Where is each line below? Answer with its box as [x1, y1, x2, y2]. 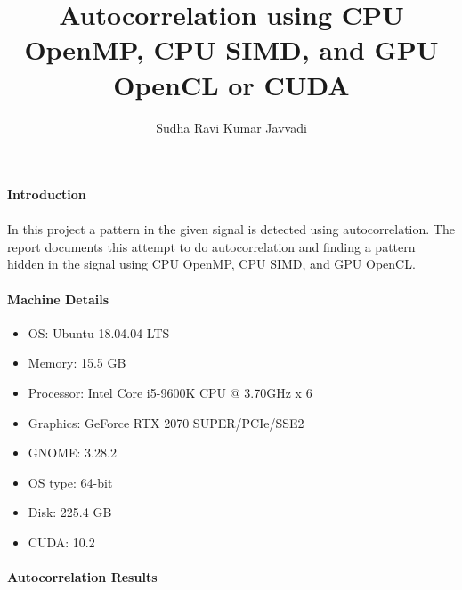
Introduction [7, 185, 86, 204]
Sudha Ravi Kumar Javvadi [156, 117, 307, 136]
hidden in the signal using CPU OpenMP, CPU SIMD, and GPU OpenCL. [7, 255, 416, 273]
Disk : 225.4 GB [28, 503, 112, 521]
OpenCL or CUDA [113, 66, 350, 102]
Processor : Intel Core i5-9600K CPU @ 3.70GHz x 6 [28, 384, 312, 402]
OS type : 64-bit [28, 473, 113, 491]
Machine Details [7, 289, 109, 308]
